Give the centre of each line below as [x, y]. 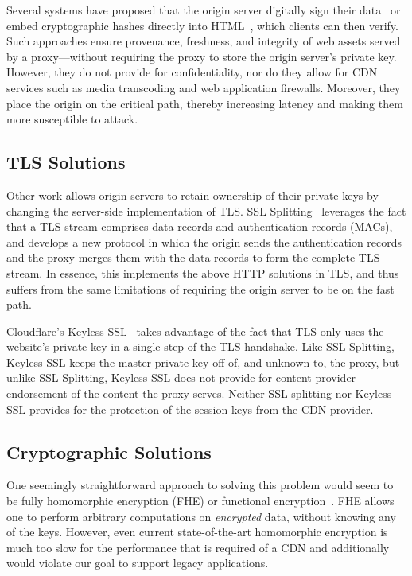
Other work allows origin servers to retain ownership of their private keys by [192, 195]
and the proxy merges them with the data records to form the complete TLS [193, 257]
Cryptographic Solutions [109, 451]
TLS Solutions [66, 162]
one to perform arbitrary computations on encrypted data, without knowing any [201, 516]
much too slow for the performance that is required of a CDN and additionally [198, 547]
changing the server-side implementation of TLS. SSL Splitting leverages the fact [206, 210]
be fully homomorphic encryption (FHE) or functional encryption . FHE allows [200, 501]
